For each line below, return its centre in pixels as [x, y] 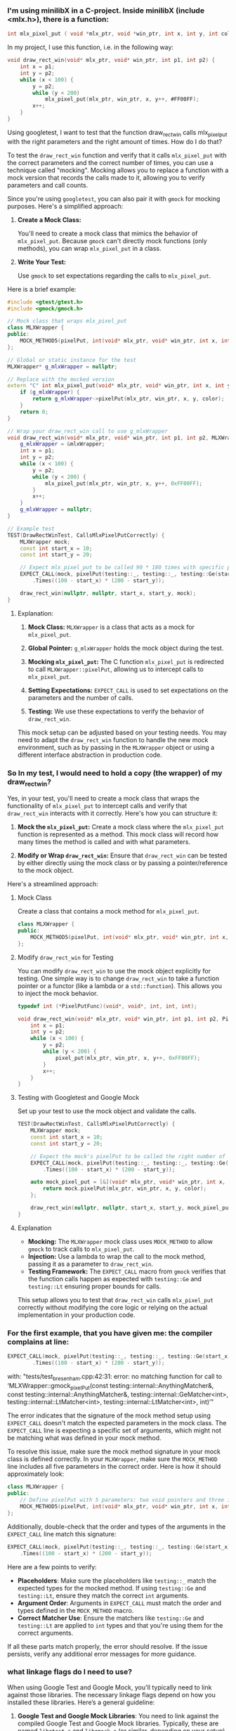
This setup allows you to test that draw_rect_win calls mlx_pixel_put [116, 1299]
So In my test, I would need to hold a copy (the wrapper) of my [115, 773]
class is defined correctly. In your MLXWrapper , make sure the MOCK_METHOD [112, 1459]
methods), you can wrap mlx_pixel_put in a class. [89, 248]
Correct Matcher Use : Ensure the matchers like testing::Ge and [111, 1618]
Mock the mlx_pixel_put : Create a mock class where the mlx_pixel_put [121, 827]
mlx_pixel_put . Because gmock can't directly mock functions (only [112, 240]
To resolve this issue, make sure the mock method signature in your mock [114, 1452]
